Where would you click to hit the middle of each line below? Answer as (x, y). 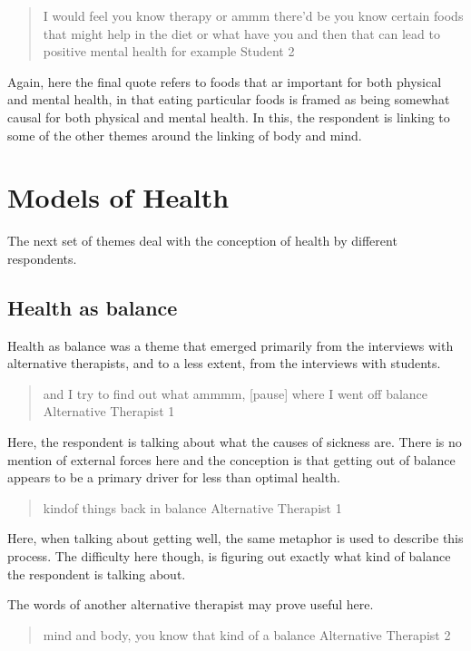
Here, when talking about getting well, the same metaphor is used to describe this (235, 538)
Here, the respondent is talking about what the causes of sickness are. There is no (235, 442)
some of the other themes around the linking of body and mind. (185, 135)
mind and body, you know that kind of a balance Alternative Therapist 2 (247, 634)
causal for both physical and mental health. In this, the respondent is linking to (229, 117)
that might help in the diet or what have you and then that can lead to (241, 33)
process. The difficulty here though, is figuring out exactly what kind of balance (229, 556)
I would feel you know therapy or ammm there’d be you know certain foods (253, 15)
